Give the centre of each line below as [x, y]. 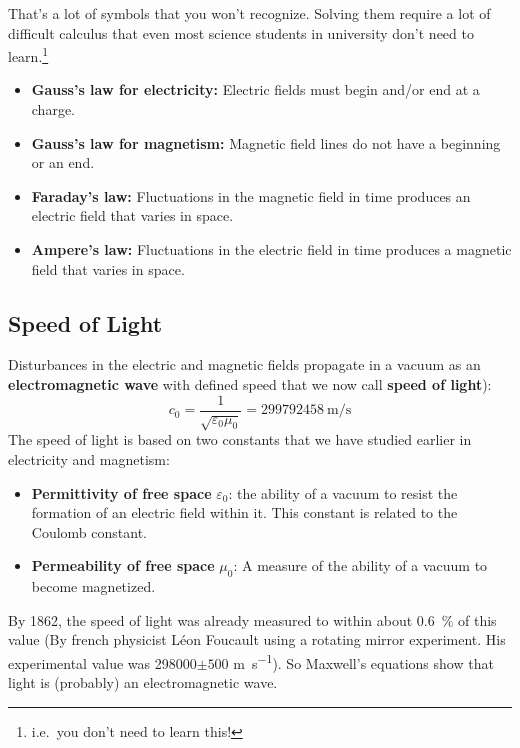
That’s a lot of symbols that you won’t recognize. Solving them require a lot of [249, 13]
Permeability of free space [123, 565]
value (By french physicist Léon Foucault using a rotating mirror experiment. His [257, 639]
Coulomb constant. [89, 531]
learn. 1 [28, 54]
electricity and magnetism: [89, 459]
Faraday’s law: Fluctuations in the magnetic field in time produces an [251, 195]
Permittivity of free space [121, 492]
